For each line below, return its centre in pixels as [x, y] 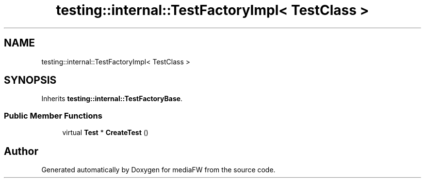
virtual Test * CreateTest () [105, 133]
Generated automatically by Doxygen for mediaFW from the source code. [158, 170]
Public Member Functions [53, 115]
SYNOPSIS [30, 80]
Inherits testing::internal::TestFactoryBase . [112, 99]
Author [21, 151]
